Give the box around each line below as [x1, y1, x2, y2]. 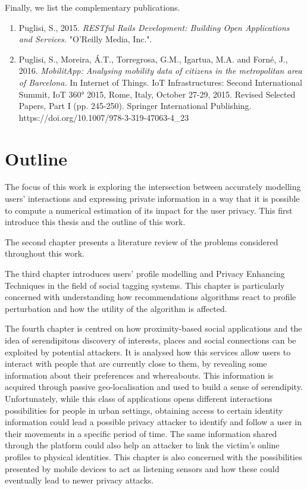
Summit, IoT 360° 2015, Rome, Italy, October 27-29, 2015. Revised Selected [18, 88, 296, 100]
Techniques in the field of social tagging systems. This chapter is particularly [5, 279, 285, 291]
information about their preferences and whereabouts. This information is [5, 369, 274, 381]
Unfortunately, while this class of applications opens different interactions [5, 392, 272, 404]
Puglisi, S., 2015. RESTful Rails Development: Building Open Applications [18, 21, 290, 33]
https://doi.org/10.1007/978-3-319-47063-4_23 [18, 111, 189, 123]
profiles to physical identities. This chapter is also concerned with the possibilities [5, 450, 302, 463]
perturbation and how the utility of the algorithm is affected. [5, 302, 227, 314]
